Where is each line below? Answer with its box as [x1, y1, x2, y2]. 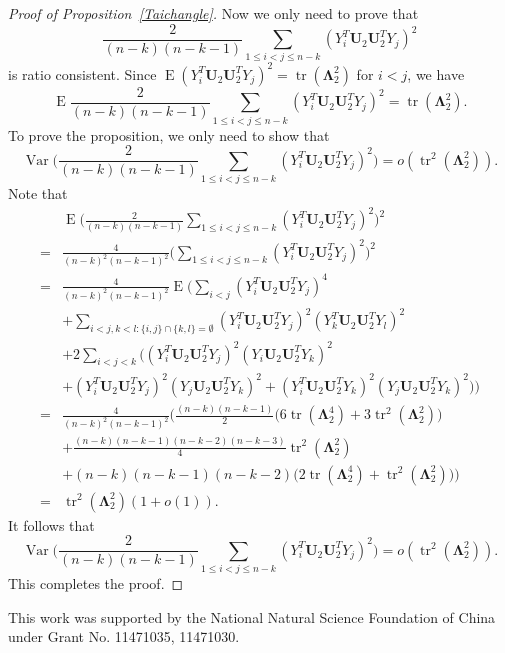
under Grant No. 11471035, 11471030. [8, 626, 240, 647]
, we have [407, 63, 465, 84]
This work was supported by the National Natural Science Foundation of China [8, 606, 496, 627]
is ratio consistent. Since [8, 63, 157, 84]
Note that [8, 183, 68, 204]
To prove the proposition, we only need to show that [8, 124, 330, 145]
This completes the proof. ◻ [8, 573, 184, 594]
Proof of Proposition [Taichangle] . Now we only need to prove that [8, 3, 419, 23]
